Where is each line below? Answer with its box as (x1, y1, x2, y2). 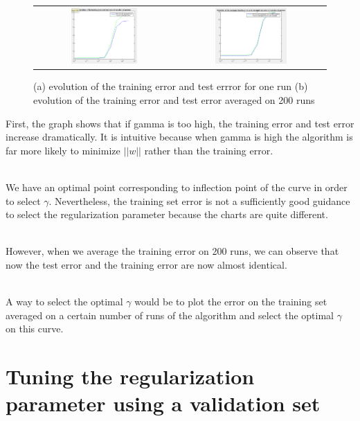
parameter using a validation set (6, 389, 321, 418)
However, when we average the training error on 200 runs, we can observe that (6, 244, 339, 258)
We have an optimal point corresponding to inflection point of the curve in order (6, 180, 348, 195)
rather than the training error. (144, 143, 273, 157)
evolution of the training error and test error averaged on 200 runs (33, 93, 315, 107)
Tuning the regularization (6, 362, 255, 391)
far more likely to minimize (6, 143, 120, 157)
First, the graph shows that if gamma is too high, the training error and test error (6, 116, 354, 130)
